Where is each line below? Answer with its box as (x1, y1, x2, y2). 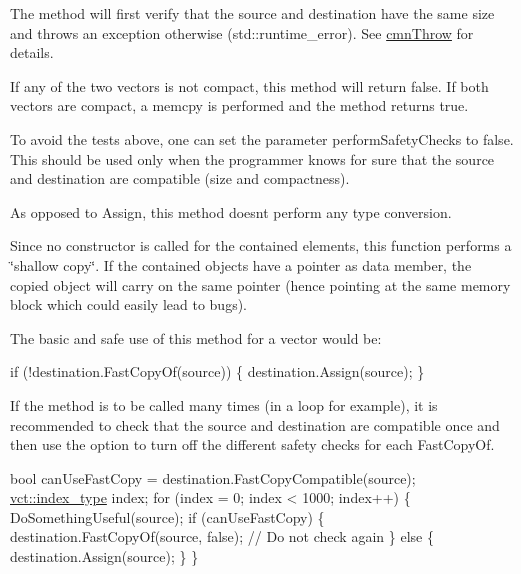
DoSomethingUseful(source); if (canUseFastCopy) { (10, 506, 325, 527)
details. (10, 42, 54, 63)
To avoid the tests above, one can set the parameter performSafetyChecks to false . (10, 128, 514, 149)
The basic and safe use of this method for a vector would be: (10, 327, 382, 348)
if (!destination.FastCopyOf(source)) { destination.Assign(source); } (10, 361, 425, 382)
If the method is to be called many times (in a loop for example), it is (10, 394, 438, 415)
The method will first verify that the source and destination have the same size (10, 3, 495, 23)
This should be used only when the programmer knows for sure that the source (10, 148, 495, 169)
